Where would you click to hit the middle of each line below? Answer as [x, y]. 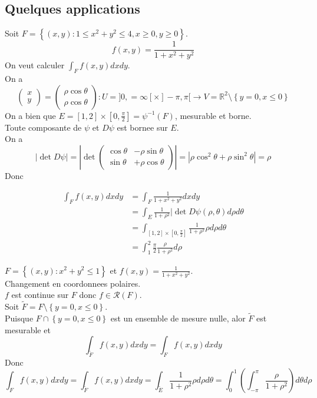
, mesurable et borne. [213, 115]
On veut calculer [35, 65]
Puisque [19, 318]
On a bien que [30, 115]
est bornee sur [142, 127]
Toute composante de [43, 127]
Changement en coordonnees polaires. [73, 283]
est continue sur [40, 295]
